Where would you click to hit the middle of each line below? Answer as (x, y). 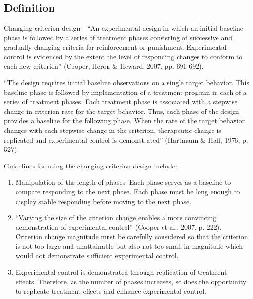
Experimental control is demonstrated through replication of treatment (121, 272)
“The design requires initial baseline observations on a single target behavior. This (126, 82)
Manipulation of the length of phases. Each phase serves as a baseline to (123, 182)
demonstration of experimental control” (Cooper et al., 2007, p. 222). (118, 227)
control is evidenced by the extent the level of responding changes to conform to (123, 56)
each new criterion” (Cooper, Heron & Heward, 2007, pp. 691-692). (104, 66)
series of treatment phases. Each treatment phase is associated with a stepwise (121, 102)
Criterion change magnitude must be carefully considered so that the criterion (132, 236)
